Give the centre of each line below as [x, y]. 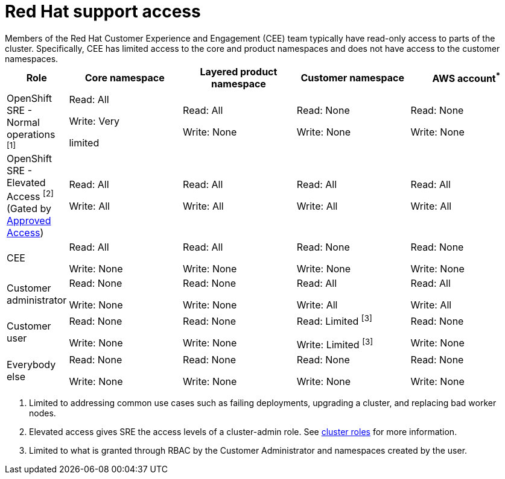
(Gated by [29, 209]
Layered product [239, 71]
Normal [23, 122]
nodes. [43, 413]
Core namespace [125, 77]
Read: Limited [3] [334, 321]
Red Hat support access [103, 11]
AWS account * [466, 78]
